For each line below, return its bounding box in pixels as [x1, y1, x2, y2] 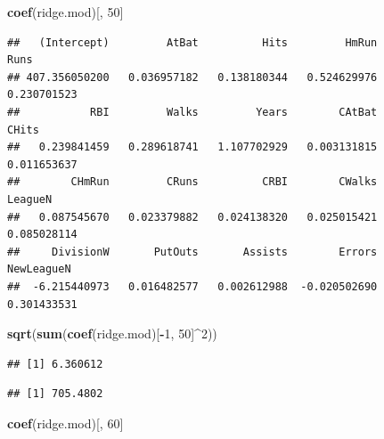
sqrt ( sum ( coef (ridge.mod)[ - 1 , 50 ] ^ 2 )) [7, 324, 217, 343]
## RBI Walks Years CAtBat [7, 105, 378, 118]
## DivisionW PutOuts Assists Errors [7, 245, 378, 258]
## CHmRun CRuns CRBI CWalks [7, 175, 378, 189]
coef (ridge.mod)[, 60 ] [7, 413, 124, 432]
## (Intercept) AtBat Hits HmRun [7, 36, 378, 49]
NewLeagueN [7, 263, 71, 276]
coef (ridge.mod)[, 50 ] [7, 3, 124, 20]
